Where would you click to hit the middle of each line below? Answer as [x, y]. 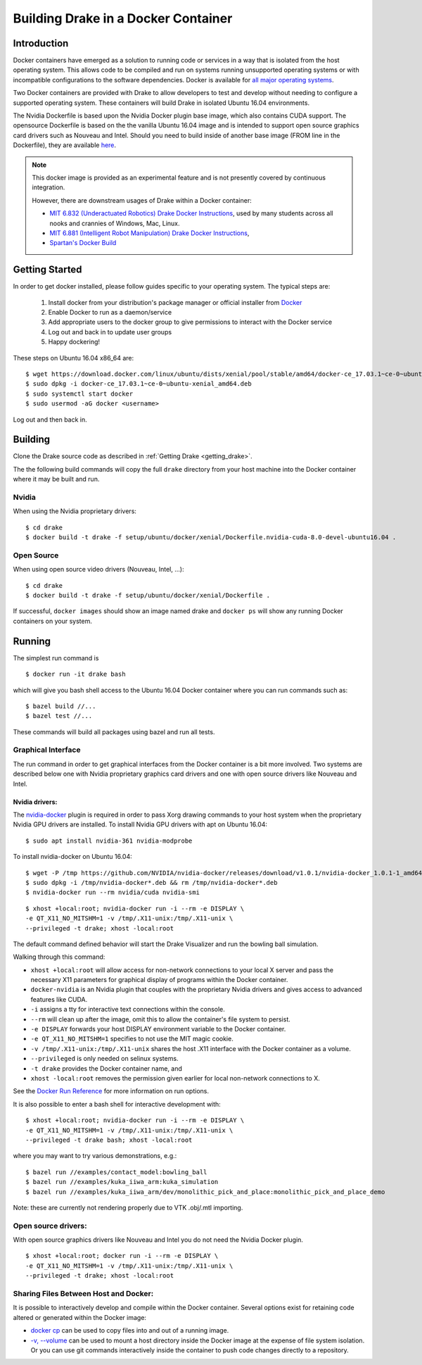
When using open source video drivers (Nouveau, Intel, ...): [98, 570]
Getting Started [47, 270]
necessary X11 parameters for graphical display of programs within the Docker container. [159, 980]
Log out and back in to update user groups [110, 332]
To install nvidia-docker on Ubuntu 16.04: [73, 857]
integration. [49, 187]
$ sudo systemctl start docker [79, 394]
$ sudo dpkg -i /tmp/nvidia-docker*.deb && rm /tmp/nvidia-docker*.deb [152, 882]
